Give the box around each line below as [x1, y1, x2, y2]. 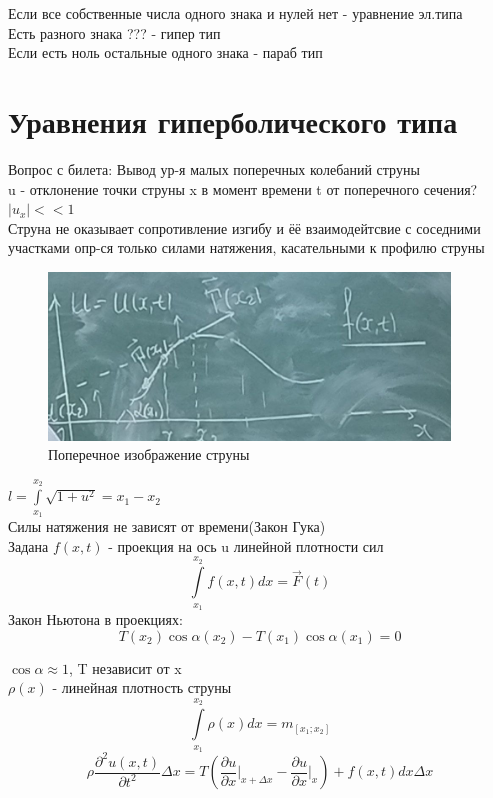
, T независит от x [69, 657, 182, 678]
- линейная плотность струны [52, 677, 232, 698]
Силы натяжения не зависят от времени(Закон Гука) [8, 516, 326, 537]
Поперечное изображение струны [48, 444, 250, 465]
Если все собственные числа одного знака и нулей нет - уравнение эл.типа [8, 3, 463, 23]
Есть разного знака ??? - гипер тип [8, 22, 221, 43]
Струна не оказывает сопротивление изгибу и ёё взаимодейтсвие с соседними [8, 217, 481, 238]
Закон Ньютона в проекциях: [8, 609, 183, 630]
